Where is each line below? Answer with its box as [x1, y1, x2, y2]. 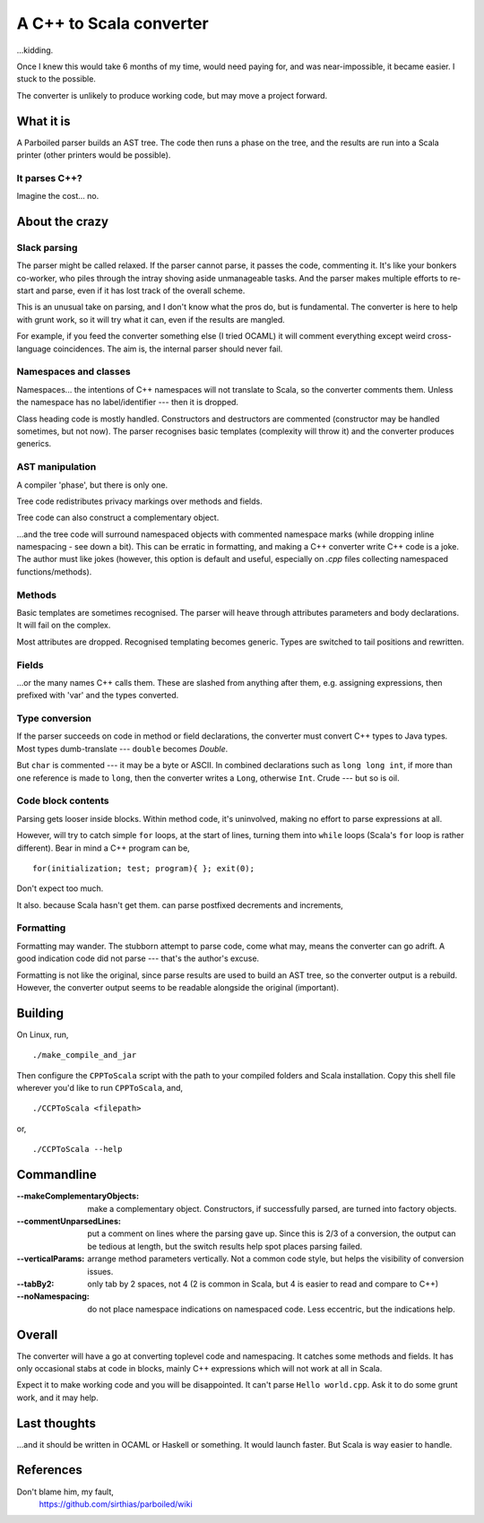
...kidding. [16, 45, 54, 56]
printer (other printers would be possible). [16, 150, 171, 160]
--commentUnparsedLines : [16, 1216, 121, 1226]
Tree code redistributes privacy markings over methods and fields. [16, 496, 264, 506]
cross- [427, 331, 452, 342]
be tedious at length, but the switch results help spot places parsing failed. [87, 1241, 363, 1251]
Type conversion [16, 713, 91, 725]
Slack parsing [16, 241, 78, 254]
